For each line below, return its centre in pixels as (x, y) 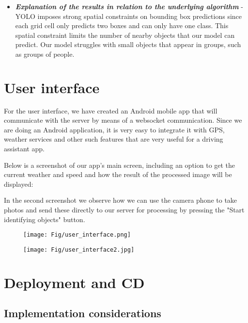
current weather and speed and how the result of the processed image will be (118, 174)
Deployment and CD (74, 282)
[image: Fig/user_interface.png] (77, 235)
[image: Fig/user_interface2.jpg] (79, 250)
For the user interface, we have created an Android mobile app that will (111, 110)
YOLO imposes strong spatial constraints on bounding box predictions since (129, 16)
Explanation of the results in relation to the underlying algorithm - (129, 6)
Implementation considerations (83, 313)
